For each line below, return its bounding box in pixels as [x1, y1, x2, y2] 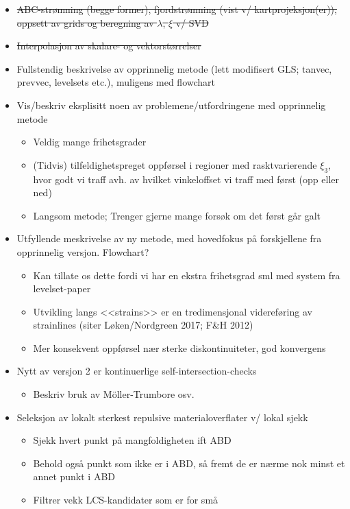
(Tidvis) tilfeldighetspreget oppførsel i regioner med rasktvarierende [33, 157, 317, 171]
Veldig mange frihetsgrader [33, 134, 147, 149]
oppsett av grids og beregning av [16, 15, 154, 29]
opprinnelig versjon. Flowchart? [16, 244, 149, 259]
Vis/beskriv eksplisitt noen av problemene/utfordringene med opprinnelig [16, 97, 326, 112]
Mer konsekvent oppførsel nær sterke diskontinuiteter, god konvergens [33, 340, 326, 355]
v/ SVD [175, 15, 209, 29]
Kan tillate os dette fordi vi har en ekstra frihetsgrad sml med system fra [33, 268, 340, 282]
